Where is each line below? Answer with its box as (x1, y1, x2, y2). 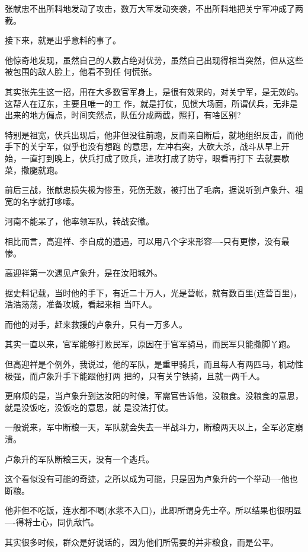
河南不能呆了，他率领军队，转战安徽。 (5, 215, 154, 227)
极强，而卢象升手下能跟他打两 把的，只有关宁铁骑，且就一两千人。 (5, 369, 265, 382)
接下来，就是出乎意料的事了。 (5, 34, 121, 46)
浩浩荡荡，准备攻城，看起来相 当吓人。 (5, 298, 157, 310)
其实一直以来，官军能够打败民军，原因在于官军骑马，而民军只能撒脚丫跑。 (5, 338, 295, 350)
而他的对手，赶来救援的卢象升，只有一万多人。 (5, 318, 187, 330)
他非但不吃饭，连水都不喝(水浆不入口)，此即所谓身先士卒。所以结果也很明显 (5, 504, 301, 516)
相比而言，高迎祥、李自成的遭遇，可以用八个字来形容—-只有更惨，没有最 (5, 234, 290, 247)
